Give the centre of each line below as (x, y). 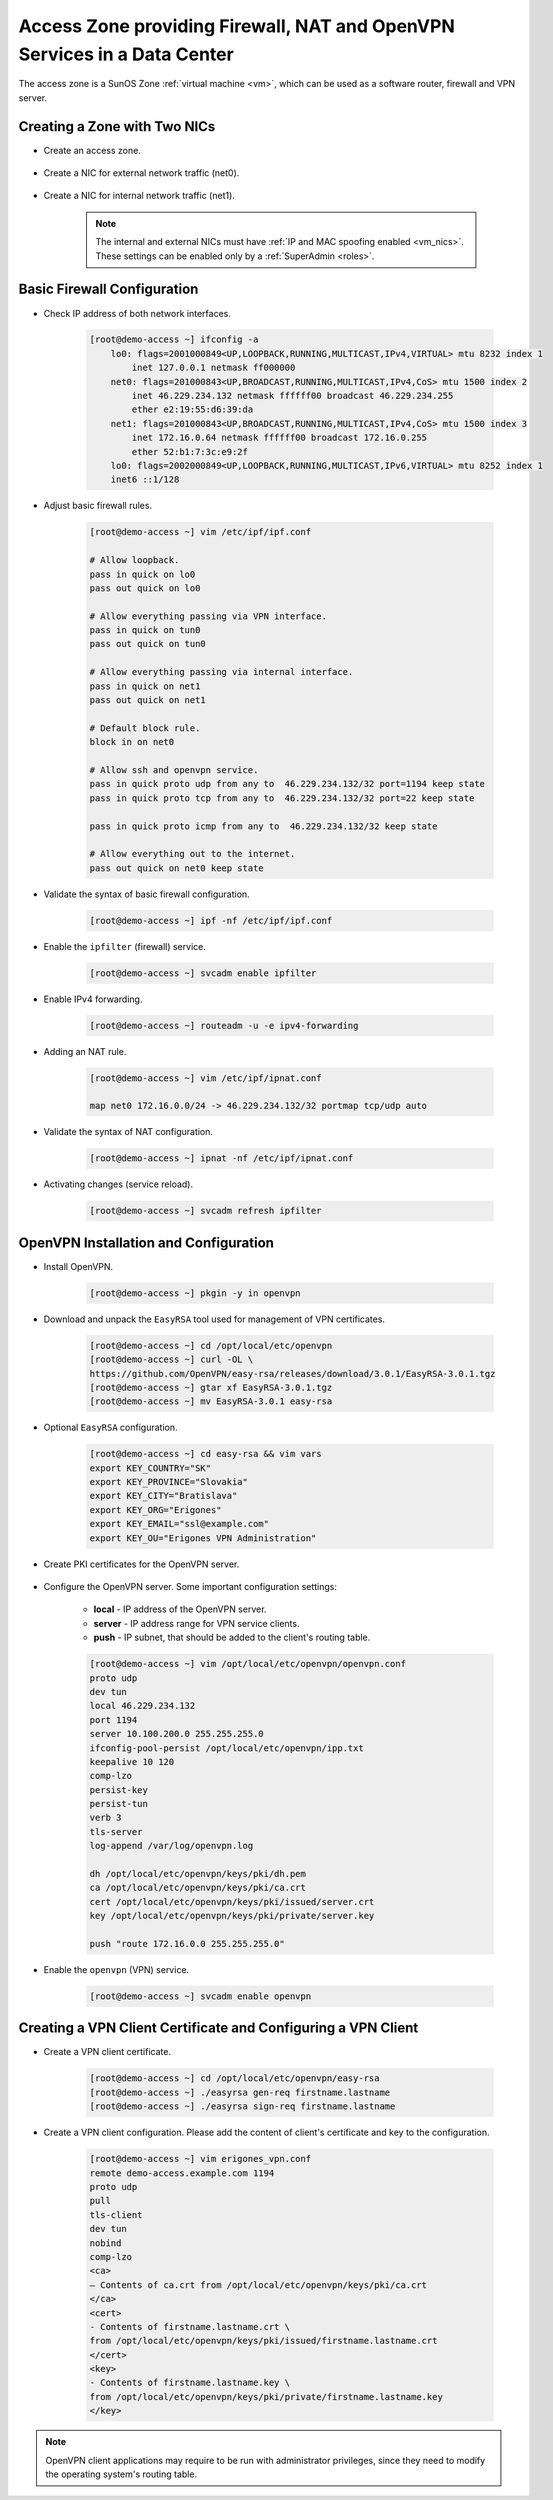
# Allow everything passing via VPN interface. (208, 616)
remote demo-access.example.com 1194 (182, 2173)
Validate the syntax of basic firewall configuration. (146, 894)
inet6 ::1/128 (145, 479)
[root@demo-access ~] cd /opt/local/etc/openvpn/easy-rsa (234, 2078)
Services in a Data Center (126, 54)
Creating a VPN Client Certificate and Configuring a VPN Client (218, 2028)
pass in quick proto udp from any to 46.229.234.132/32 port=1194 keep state (287, 784)
